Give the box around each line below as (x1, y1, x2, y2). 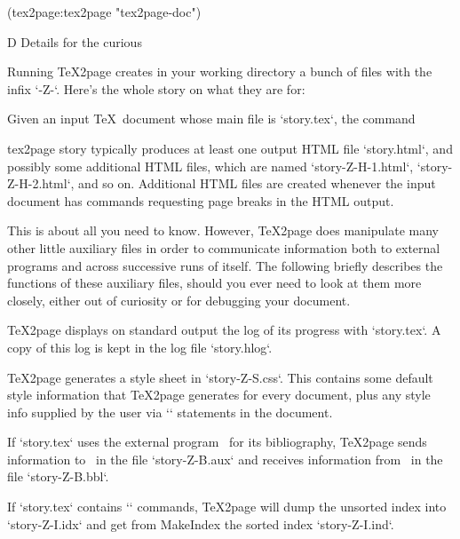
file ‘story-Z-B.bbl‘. (7, 467, 109, 486)
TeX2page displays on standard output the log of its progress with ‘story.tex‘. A (7, 321, 441, 339)
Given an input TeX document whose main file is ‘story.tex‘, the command (7, 109, 416, 128)
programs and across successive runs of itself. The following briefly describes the (7, 256, 443, 274)
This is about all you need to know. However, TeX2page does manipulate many (7, 221, 439, 240)
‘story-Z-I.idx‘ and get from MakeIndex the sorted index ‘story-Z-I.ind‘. (7, 514, 394, 533)
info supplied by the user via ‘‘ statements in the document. (7, 402, 333, 421)
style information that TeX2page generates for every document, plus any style (7, 385, 431, 404)
